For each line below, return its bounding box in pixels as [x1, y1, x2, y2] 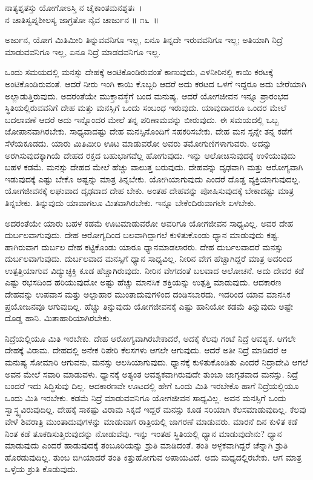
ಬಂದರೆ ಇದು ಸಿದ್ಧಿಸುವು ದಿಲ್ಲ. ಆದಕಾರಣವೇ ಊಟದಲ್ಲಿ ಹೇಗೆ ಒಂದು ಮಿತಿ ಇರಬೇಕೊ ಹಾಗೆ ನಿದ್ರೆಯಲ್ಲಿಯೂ [5, 379, 299, 392]
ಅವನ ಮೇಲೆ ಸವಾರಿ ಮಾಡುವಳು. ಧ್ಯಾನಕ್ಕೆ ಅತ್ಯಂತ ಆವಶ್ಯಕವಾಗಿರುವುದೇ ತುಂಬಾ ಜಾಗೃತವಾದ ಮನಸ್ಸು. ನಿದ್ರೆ [5, 367, 298, 380]
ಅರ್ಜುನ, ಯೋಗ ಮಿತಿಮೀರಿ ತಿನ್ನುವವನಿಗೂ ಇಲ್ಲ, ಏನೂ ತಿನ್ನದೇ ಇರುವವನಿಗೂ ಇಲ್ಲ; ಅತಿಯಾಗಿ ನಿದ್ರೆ [5, 33, 283, 46]
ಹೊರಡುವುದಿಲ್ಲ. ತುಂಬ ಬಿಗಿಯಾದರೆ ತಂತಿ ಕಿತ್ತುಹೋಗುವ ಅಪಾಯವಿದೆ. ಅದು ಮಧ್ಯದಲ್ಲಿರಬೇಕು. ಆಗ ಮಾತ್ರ [5, 450, 302, 463]
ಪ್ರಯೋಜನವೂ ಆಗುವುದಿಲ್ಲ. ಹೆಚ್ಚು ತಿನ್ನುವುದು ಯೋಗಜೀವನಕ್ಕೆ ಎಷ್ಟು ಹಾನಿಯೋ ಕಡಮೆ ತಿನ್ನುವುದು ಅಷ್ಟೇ [5, 299, 294, 312]
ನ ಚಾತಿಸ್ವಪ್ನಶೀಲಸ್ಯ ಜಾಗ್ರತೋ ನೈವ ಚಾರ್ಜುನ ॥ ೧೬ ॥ [5, 13, 159, 25]
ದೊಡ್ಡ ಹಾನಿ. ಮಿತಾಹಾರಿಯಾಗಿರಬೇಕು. [5, 312, 112, 324]
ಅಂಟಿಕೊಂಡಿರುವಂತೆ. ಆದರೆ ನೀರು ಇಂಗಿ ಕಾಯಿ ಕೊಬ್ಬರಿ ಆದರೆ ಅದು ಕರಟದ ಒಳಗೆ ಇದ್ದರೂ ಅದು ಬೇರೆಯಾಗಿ [5, 77, 306, 90]
